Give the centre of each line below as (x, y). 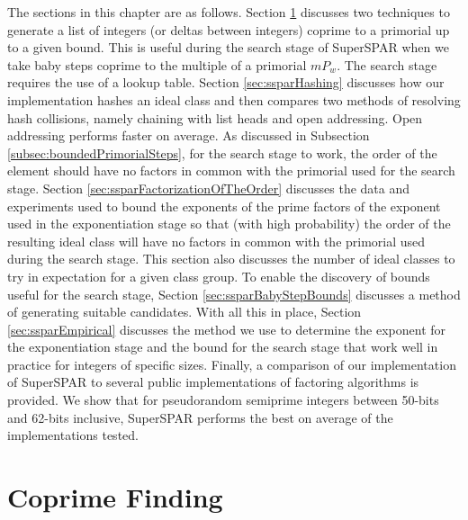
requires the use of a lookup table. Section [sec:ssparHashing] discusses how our (226, 82)
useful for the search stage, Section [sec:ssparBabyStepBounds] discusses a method (234, 294)
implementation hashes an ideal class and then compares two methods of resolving (234, 99)
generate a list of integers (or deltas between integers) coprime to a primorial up (229, 29)
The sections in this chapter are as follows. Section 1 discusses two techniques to (229, 12)
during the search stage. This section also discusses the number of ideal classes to (231, 259)
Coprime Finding (115, 497)
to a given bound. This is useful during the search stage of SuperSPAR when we (228, 47)
